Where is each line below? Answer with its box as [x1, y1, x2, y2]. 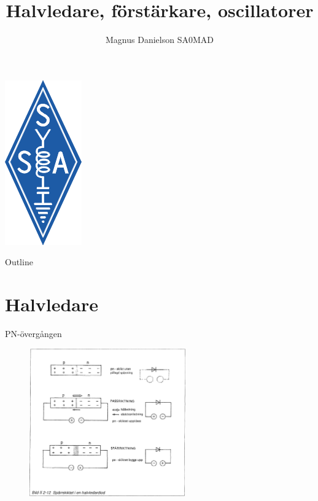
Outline [5, 255, 33, 268]
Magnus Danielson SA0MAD [106, 33, 214, 46]
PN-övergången [5, 327, 62, 340]
